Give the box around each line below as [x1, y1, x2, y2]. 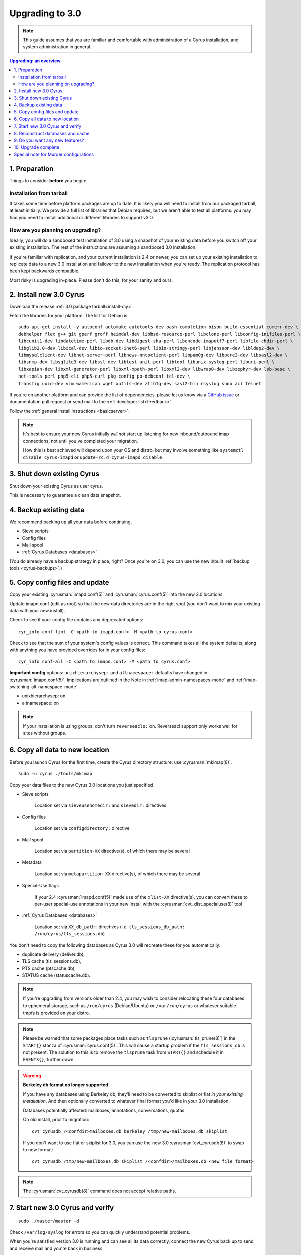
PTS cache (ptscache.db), [22, 965, 76, 971]
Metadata [22, 859, 42, 865]
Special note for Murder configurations [14, 151, 94, 157]
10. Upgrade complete [14, 144, 60, 150]
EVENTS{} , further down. [23, 1056, 75, 1062]
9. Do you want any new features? [14, 137, 84, 143]
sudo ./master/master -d [18, 1218, 79, 1224]
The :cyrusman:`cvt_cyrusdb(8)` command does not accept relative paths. [23, 1188, 176, 1194]
